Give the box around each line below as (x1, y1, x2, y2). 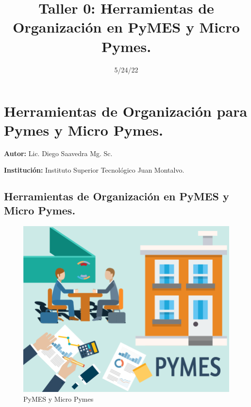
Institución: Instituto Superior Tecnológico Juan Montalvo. (4, 164, 184, 175)
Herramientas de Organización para (4, 101, 248, 121)
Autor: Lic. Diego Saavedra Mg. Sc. (4, 148, 113, 159)
